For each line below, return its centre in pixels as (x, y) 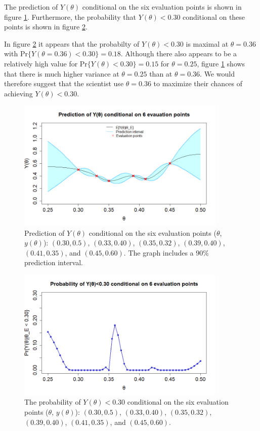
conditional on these (214, 16)
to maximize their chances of (198, 83)
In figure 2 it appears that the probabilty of (72, 43)
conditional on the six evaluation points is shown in (162, 7)
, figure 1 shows (221, 63)
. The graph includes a (159, 252)
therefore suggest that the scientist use (64, 83)
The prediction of (31, 7)
